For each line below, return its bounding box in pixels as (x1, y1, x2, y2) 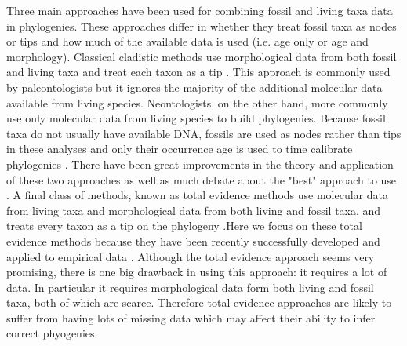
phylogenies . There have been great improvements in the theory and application (6, 155, 394, 172)
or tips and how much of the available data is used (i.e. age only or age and (6, 33, 369, 49)
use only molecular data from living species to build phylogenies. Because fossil (6, 110, 386, 126)
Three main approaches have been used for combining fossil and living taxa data (6, 2, 393, 18)
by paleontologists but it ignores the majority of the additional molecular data (6, 78, 383, 95)
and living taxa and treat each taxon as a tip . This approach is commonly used (6, 64, 391, 80)
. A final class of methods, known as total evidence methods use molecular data (6, 187, 388, 203)
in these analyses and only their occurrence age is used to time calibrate (6, 140, 353, 157)
